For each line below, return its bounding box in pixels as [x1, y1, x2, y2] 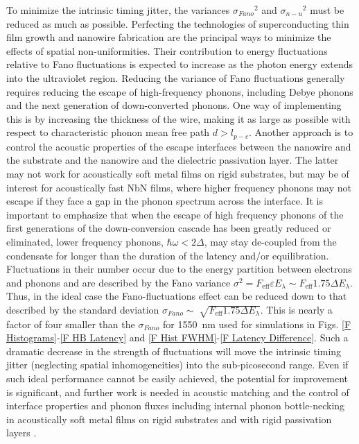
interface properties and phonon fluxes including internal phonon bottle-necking [6, 398, 345, 413]
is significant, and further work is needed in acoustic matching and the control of [6, 384, 349, 399]
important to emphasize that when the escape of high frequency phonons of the [6, 207, 344, 221]
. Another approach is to [248, 125, 353, 139]
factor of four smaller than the [6, 316, 135, 331]
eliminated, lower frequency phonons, [6, 234, 164, 248]
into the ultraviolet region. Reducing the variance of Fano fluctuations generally [6, 70, 345, 85]
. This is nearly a [260, 302, 333, 316]
